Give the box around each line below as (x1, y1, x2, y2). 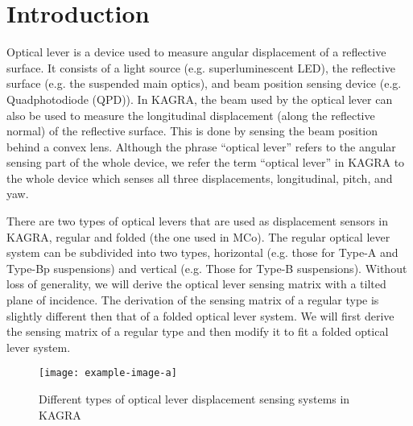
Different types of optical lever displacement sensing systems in (39, 391, 350, 407)
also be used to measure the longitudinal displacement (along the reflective (6, 106, 375, 123)
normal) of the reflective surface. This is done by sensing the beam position (6, 122, 378, 139)
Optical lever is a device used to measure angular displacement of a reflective (6, 43, 386, 60)
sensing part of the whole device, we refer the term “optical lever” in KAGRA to (6, 154, 405, 171)
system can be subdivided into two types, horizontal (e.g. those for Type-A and (6, 244, 399, 261)
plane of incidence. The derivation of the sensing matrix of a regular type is (6, 292, 379, 308)
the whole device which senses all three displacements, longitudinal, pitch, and (6, 169, 393, 186)
